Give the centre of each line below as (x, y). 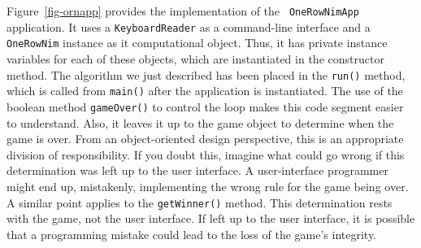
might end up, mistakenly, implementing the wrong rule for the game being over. (208, 186)
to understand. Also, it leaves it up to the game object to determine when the (200, 122)
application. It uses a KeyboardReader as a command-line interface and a (189, 26)
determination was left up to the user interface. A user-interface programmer (197, 170)
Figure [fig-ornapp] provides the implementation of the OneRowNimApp (183, 11)
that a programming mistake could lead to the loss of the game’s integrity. (192, 234)
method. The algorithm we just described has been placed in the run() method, (206, 74)
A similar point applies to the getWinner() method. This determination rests (200, 202)
